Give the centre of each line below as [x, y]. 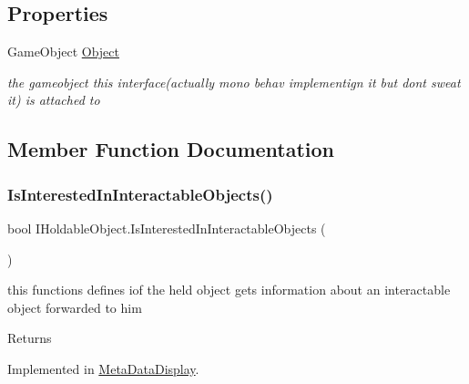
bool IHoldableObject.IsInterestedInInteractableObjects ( [167, 228]
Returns [30, 338]
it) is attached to [54, 100]
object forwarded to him [75, 307]
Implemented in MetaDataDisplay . [103, 368]
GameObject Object [63, 52]
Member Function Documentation [171, 149]
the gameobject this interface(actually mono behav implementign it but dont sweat [234, 82]
